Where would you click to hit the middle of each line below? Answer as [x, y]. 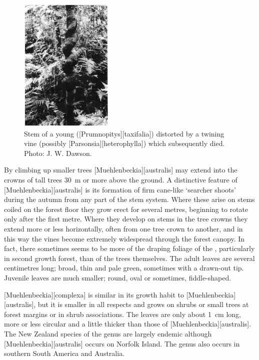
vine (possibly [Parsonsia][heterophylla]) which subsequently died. [124, 143]
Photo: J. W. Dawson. [58, 153]
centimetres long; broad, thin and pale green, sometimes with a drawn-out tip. [124, 268]
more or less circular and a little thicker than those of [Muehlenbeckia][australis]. [128, 324]
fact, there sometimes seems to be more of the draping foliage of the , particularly [129, 248]
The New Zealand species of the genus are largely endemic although [108, 333]
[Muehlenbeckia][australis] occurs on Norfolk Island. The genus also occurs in [122, 343]
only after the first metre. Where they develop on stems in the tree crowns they [126, 219]
